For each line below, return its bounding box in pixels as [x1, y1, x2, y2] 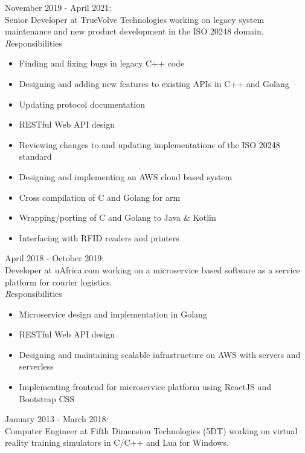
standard [19, 150, 52, 163]
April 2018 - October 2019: [5, 252, 104, 264]
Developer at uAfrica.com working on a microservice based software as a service [5, 263, 300, 276]
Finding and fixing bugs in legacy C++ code [19, 57, 185, 70]
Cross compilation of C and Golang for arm [19, 191, 181, 203]
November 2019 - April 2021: [5, 1, 112, 13]
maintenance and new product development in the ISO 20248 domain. [5, 25, 264, 37]
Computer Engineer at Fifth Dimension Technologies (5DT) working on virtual [5, 424, 298, 437]
